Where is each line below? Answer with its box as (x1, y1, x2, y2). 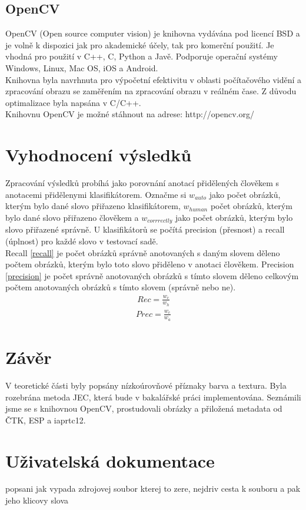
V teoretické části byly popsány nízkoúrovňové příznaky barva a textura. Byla (5, 379, 287, 391)
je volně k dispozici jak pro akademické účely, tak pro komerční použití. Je (5, 38, 274, 51)
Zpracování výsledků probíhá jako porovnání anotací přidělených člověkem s (5, 177, 280, 189)
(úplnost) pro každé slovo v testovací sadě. (5, 234, 158, 247)
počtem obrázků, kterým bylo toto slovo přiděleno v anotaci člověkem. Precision (5, 258, 294, 270)
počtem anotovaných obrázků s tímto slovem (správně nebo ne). (5, 281, 236, 293)
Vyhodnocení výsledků (5, 143, 192, 167)
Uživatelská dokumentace (5, 448, 215, 472)
